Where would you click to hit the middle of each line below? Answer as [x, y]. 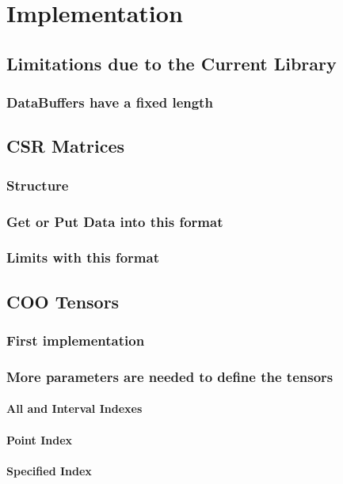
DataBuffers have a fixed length [110, 102]
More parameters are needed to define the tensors [170, 376]
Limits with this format [83, 257]
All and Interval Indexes [74, 408]
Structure [38, 185]
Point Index [40, 439]
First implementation [76, 340]
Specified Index [49, 470]
